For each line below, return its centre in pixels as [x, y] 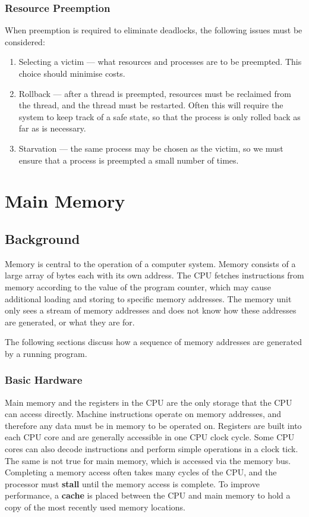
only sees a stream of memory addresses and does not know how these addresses [151, 310]
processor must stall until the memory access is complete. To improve [132, 483]
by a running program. [46, 353]
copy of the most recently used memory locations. [95, 507]
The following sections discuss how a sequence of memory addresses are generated [154, 342]
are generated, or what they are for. [70, 322]
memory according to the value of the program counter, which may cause [138, 286]
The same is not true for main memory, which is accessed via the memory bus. [148, 460]
